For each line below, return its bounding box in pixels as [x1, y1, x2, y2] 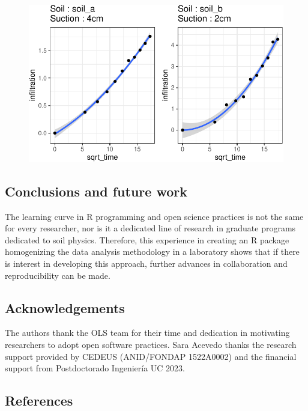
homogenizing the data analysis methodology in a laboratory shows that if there [5, 245, 300, 258]
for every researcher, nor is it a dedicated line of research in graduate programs [5, 222, 296, 234]
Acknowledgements [5, 298, 125, 317]
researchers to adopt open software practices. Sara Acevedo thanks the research [5, 338, 297, 350]
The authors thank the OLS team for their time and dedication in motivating [5, 326, 290, 339]
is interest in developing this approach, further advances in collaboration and [5, 257, 288, 269]
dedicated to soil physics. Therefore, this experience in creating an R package [5, 233, 289, 246]
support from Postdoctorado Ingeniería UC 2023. [5, 362, 185, 374]
